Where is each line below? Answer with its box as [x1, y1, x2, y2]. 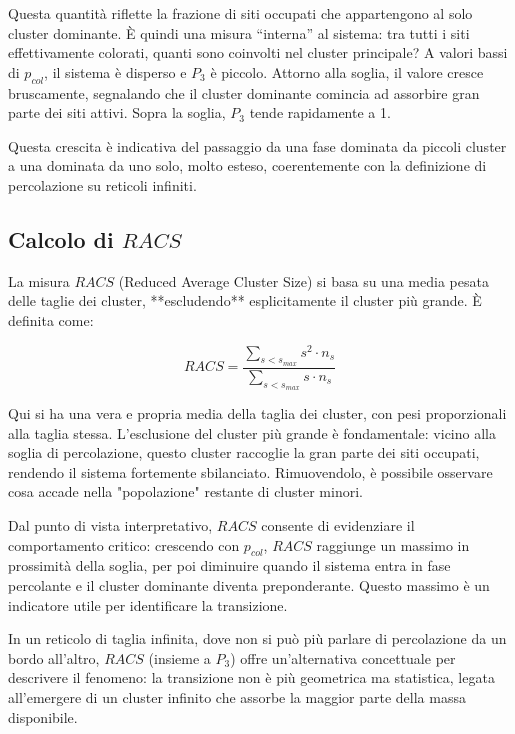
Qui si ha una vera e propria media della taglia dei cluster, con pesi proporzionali [8, 403, 507, 424]
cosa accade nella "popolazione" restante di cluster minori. [8, 481, 363, 502]
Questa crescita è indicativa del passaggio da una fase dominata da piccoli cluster [8, 135, 507, 156]
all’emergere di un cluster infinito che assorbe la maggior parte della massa [8, 686, 466, 707]
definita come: [8, 309, 94, 330]
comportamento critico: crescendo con [8, 534, 240, 555]
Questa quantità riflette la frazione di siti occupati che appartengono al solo [8, 3, 473, 23]
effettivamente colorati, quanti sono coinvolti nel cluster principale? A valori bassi [8, 42, 508, 63]
